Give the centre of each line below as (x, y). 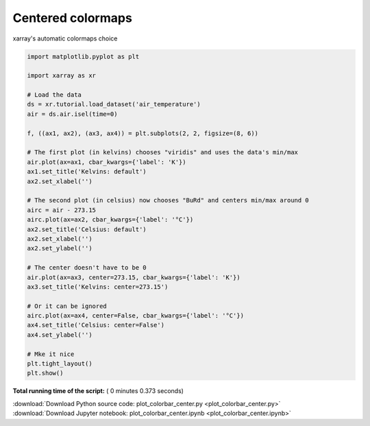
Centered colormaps (73, 18)
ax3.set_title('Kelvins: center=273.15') (98, 287)
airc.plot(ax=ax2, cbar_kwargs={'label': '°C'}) (110, 220)
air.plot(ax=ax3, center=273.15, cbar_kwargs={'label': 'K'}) (134, 277)
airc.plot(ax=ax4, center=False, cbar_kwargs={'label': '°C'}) (136, 316)
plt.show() (45, 373)
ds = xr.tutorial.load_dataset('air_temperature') (114, 104)
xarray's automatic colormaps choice (65, 38)
